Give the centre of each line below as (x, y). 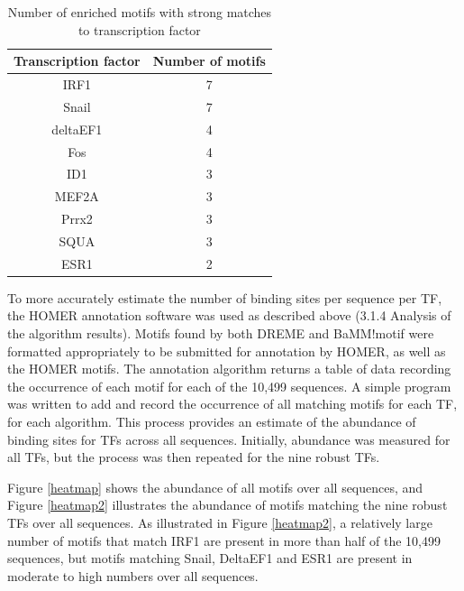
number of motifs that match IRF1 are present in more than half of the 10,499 (224, 540)
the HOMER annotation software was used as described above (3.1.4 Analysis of (229, 315)
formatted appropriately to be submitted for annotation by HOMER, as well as (227, 351)
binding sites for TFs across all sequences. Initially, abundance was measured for (229, 439)
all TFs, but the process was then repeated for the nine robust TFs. (194, 457)
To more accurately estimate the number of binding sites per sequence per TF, (225, 297)
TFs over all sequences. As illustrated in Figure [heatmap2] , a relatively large (220, 522)
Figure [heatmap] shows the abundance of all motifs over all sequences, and (215, 487)
